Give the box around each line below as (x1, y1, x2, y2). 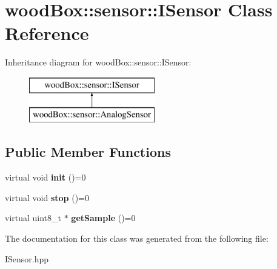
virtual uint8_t (5, 211, 62, 224)
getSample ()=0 (71, 211, 136, 224)
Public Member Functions (5, 142, 171, 161)
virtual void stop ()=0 (5, 191, 89, 204)
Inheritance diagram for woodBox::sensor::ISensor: (5, 56, 192, 68)
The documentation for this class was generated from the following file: (5, 232, 269, 245)
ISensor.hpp (5, 252, 49, 265)
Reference (5, 21, 89, 45)
